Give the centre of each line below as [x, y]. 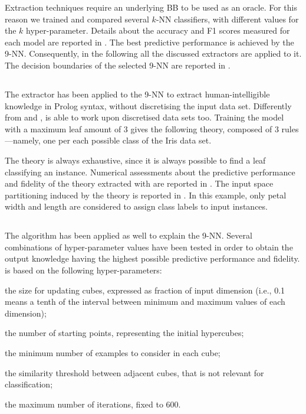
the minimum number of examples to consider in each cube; [113, 353]
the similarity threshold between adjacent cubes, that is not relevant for [134, 372]
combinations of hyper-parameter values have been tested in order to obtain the [149, 247]
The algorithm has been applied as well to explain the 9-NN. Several [129, 235]
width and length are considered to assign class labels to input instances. [136, 206]
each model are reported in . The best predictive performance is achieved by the [149, 42]
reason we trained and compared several [77, 19]
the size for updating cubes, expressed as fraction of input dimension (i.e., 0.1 [145, 290]
